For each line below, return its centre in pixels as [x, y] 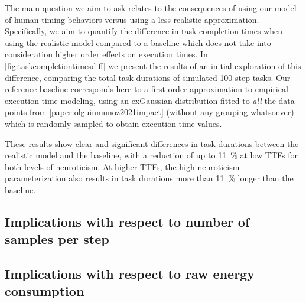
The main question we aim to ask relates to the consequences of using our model [151, 8]
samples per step [57, 239]
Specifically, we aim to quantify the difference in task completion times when [144, 31]
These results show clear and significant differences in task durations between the [152, 143]
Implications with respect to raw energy [130, 274]
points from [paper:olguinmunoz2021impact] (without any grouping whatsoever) [149, 112]
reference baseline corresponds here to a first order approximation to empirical [147, 89]
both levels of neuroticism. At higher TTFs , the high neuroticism [122, 166]
